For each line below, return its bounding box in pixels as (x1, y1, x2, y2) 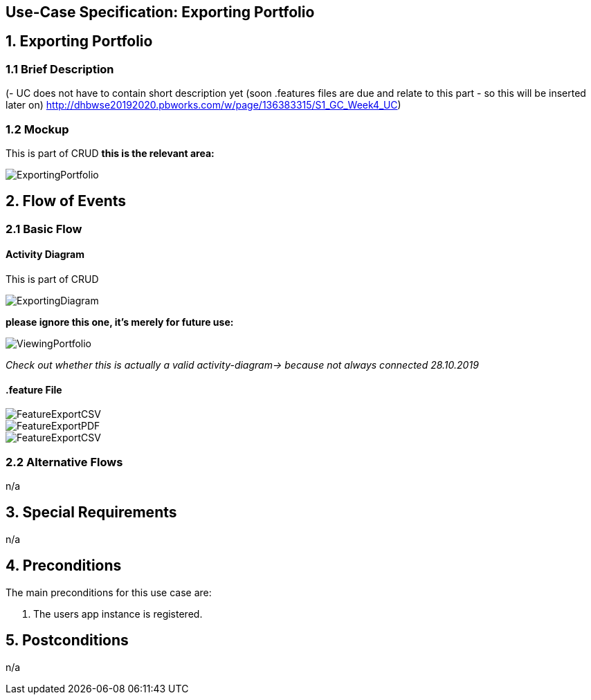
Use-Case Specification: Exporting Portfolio (6, 3, 315, 21)
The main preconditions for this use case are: (6, 586, 212, 598)
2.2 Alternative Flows (6, 454, 123, 469)
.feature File (6, 383, 62, 396)
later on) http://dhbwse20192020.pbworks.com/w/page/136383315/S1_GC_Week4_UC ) (6, 99, 401, 111)
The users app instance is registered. (33, 607, 203, 620)
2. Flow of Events (6, 192, 127, 210)
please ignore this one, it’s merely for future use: (6, 316, 234, 329)
